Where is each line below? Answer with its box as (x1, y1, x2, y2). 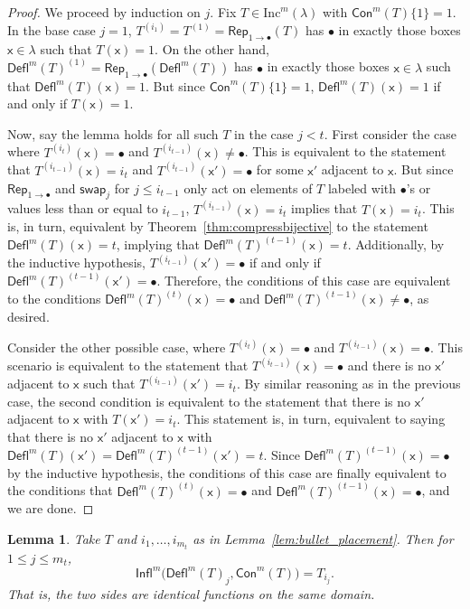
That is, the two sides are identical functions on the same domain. (7, 584, 375, 603)
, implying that (116, 235, 200, 254)
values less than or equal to (7, 199, 158, 218)
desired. (7, 307, 50, 326)
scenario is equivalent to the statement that (7, 356, 249, 375)
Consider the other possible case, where (7, 338, 226, 357)
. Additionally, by (347, 235, 445, 254)
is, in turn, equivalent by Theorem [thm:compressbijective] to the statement (7, 217, 428, 236)
